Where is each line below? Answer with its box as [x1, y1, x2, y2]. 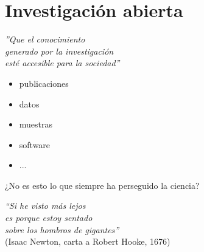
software [19, 138, 51, 151]
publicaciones [19, 77, 69, 89]
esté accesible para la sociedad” [5, 56, 120, 69]
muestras [19, 118, 53, 131]
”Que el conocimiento [5, 33, 85, 46]
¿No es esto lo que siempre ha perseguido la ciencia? [5, 179, 200, 191]
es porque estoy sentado [5, 211, 93, 224]
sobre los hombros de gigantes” [5, 223, 119, 236]
